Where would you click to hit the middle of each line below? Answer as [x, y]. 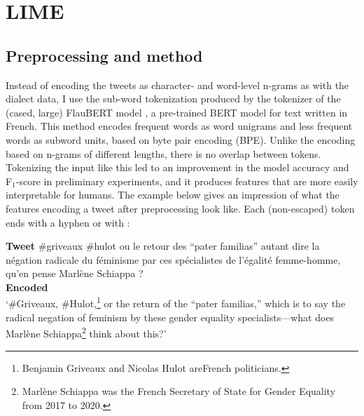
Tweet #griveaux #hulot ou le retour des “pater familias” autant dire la [163, 246]
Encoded [27, 287]
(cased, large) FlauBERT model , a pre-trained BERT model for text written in [177, 112]
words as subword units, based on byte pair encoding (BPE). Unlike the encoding [181, 139]
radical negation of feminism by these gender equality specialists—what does [170, 317]
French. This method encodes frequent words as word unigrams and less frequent [179, 126]
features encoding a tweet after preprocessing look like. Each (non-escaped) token [180, 208]
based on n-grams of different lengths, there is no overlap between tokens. [163, 153]
